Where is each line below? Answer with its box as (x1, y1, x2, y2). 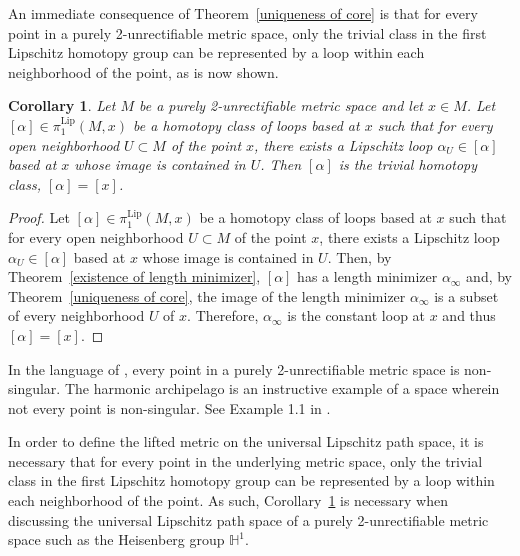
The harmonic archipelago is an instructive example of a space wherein (64, 378, 500, 399)
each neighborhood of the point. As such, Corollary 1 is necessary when (8, 490, 449, 511)
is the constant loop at (287, 305, 426, 326)
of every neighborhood (8, 305, 145, 326)
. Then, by (327, 246, 392, 267)
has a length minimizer (297, 266, 438, 287)
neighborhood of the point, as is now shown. (8, 61, 279, 82)
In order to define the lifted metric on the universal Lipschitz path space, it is (8, 431, 484, 452)
